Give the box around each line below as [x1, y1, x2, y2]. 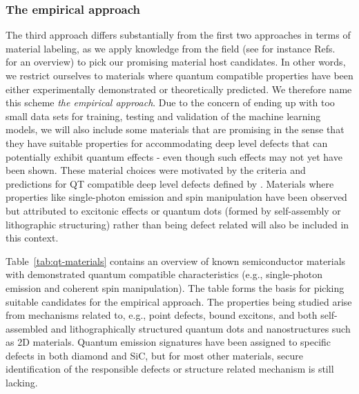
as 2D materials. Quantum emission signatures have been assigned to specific [6, 335, 331, 349]
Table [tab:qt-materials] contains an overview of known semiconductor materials [6, 253, 346, 268]
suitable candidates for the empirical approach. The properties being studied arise [6, 294, 352, 308]
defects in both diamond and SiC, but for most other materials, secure [6, 348, 303, 362]
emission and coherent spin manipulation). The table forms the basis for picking [6, 280, 345, 295]
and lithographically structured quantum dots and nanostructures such [50, 321, 351, 335]
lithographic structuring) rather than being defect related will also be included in [6, 217, 349, 231]
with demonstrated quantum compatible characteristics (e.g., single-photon [6, 267, 322, 282]
